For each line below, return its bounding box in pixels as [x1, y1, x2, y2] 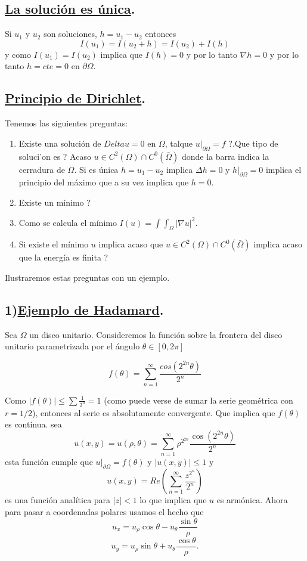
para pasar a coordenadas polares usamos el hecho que [5, 505, 204, 517]
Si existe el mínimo [18, 238, 89, 250]
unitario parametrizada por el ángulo [5, 340, 140, 352]
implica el [265, 163, 302, 175]
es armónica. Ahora [216, 494, 288, 506]
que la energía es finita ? [18, 251, 108, 264]
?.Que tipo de [228, 137, 278, 149]
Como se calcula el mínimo [18, 216, 117, 228]
